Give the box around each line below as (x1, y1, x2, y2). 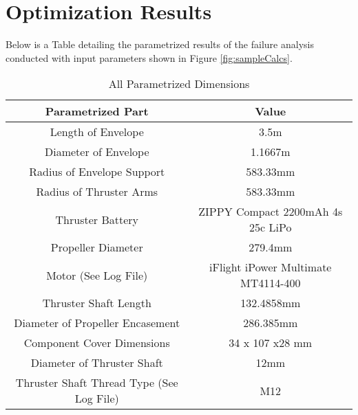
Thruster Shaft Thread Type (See (15, 374, 178, 391)
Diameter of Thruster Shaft (30, 355, 163, 371)
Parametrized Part (45, 103, 149, 120)
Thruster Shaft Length (42, 295, 151, 311)
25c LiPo (249, 219, 292, 236)
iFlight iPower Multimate (209, 259, 332, 276)
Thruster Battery (55, 211, 138, 227)
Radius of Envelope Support (29, 164, 165, 180)
